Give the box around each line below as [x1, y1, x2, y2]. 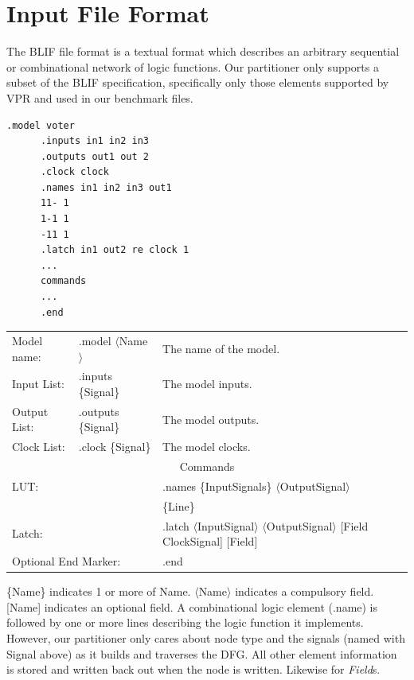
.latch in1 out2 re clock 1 [40, 244, 189, 256]
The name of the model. [162, 340, 280, 356]
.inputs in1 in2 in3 [40, 135, 149, 147]
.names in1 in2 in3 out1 [40, 181, 172, 193]
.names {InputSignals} [162, 477, 272, 494]
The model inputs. [162, 375, 252, 392]
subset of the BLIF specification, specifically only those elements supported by [6, 74, 389, 91]
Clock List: [12, 438, 65, 455]
